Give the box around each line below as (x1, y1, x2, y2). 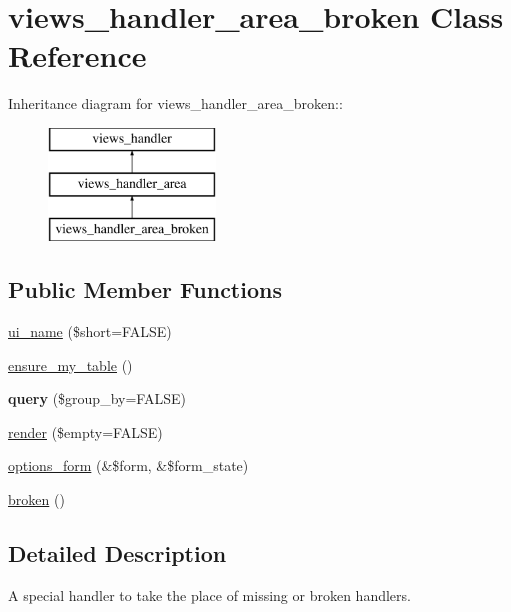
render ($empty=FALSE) (8, 421, 163, 442)
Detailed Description (8, 538, 227, 569)
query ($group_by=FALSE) (8, 388, 186, 409)
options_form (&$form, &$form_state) (8, 455, 249, 476)
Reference (8, 35, 147, 76)
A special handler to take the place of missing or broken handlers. (8, 584, 411, 605)
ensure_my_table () (8, 354, 133, 375)
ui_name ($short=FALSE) (8, 321, 172, 342)
